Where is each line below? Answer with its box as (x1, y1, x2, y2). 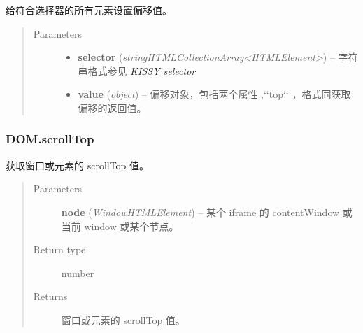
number (61, 265, 94, 280)
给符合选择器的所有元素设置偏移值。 (6, 3, 172, 17)
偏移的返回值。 (78, 100, 147, 115)
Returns (33, 289, 68, 304)
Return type (33, 242, 86, 257)
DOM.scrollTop (6, 130, 94, 148)
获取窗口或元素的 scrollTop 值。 (6, 157, 150, 172)
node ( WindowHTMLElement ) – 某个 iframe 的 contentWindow (61, 204, 340, 219)
